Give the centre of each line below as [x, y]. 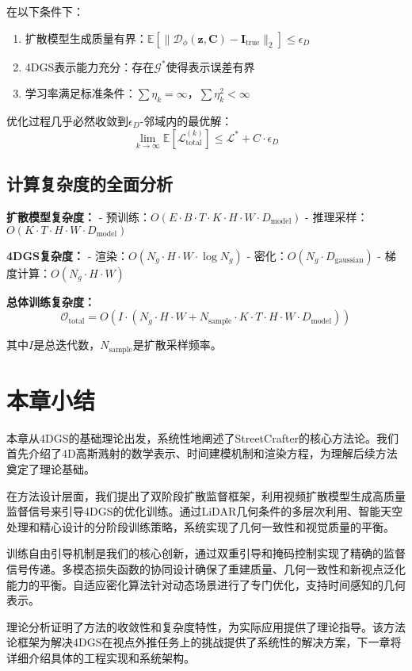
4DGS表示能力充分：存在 [90, 66]
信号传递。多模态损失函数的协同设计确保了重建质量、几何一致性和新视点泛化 [206, 568]
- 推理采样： [337, 217]
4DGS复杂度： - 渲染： [67, 255]
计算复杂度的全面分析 [90, 184]
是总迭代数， [67, 345]
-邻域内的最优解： [186, 120]
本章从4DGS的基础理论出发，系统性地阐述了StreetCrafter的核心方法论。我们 [203, 437]
